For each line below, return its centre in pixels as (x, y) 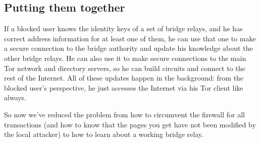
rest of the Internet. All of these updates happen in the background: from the (124, 78)
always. (15, 97)
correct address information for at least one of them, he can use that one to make (130, 38)
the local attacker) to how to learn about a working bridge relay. (104, 134)
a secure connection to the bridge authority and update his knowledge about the (128, 48)
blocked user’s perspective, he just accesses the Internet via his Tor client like (124, 87)
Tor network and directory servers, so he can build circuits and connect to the (125, 68)
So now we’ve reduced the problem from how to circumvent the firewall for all (124, 114)
